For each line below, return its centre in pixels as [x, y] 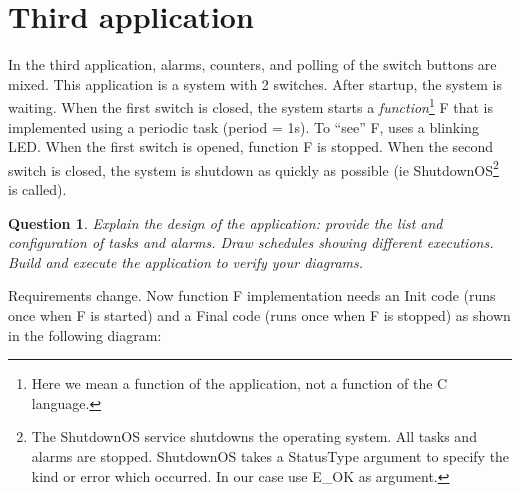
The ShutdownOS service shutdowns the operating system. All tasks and [254, 436]
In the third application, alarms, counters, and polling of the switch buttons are [252, 64]
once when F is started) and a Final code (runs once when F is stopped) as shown [259, 314]
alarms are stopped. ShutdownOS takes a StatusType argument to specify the [270, 455]
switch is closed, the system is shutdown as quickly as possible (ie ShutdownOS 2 [253, 168]
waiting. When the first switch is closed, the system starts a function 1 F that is [251, 105]
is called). [37, 189]
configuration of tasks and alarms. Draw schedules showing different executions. [251, 242]
